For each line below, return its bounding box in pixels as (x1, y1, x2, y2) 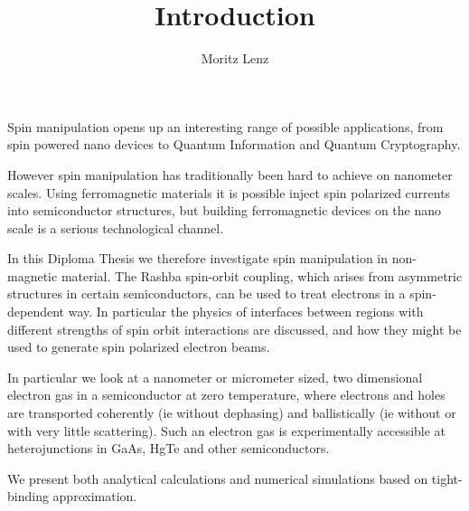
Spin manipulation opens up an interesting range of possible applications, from (7, 117, 444, 136)
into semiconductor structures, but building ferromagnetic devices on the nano (7, 201, 442, 220)
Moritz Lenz (201, 49, 269, 68)
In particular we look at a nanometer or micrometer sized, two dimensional (7, 367, 423, 386)
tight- (431, 468, 463, 487)
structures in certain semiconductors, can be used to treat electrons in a (7, 284, 406, 303)
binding (7, 487, 49, 506)
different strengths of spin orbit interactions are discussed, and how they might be (7, 319, 462, 338)
